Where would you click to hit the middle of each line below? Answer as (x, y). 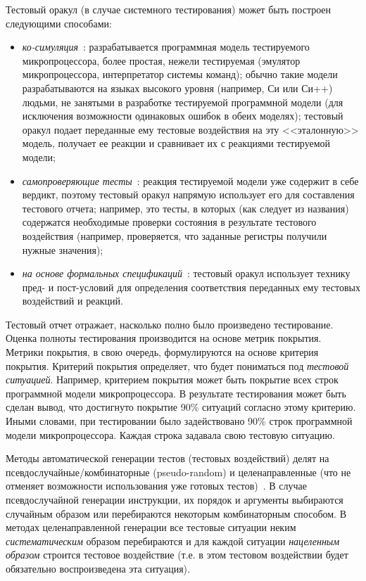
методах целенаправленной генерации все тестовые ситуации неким (151, 527)
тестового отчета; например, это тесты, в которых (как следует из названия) (185, 208)
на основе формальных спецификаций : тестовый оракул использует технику (186, 273)
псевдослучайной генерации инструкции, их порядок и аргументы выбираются (175, 499)
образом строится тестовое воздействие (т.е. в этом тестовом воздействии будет (177, 555)
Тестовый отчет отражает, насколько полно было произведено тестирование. (170, 324)
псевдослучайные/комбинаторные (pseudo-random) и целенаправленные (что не (178, 472)
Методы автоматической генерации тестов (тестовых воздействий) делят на (168, 458)
